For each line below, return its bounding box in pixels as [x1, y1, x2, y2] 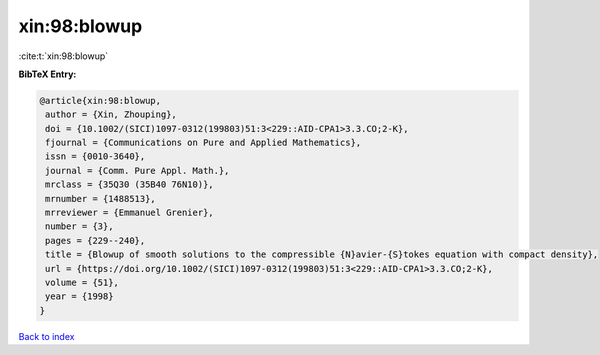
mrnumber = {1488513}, [45, 193, 157, 204]
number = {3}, [45, 221, 114, 232]
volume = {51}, [45, 277, 120, 288]
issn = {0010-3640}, [45, 151, 146, 162]
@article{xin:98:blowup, [39, 95, 162, 106]
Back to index [18, 330, 75, 342]
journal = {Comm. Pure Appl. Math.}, [45, 165, 230, 176]
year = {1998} [45, 291, 114, 302]
